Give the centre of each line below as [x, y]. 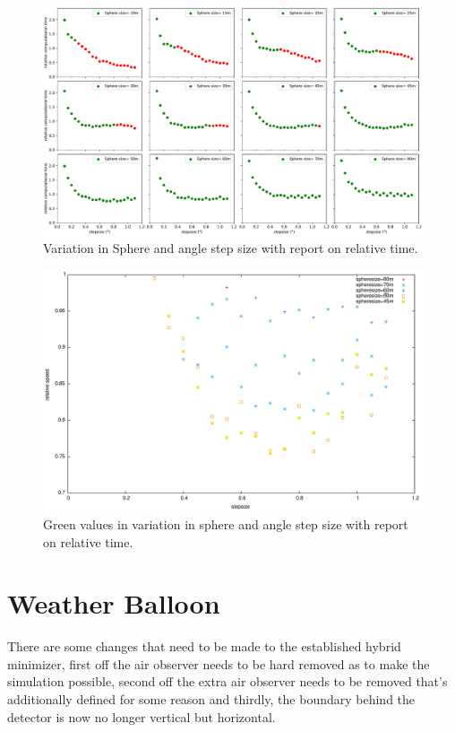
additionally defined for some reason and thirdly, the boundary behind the [211, 699]
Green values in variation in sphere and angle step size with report [226, 523]
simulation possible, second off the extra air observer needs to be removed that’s [227, 681]
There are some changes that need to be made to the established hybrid [204, 646]
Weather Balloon [114, 603]
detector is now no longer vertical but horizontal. [142, 716]
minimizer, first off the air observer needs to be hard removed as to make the [219, 663]
